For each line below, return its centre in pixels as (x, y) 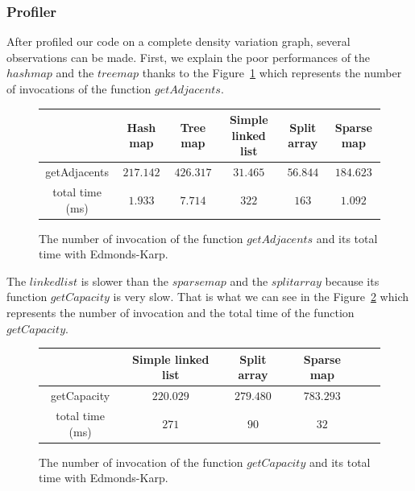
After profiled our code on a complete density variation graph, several (178, 41)
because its (352, 281)
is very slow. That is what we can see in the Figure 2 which (261, 297)
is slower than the (124, 281)
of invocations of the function (79, 89)
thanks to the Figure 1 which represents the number (272, 73)
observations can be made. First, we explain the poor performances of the (189, 57)
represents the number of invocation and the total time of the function (181, 313)
